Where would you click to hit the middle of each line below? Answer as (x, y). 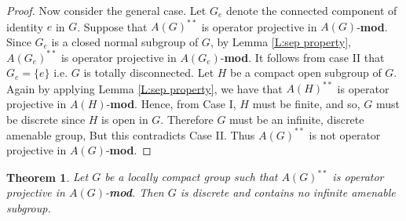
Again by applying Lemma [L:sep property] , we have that (144, 88)
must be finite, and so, (306, 104)
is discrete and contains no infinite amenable (288, 192)
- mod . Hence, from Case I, (171, 104)
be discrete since (46, 119)
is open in (125, 119)
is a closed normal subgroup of (125, 41)
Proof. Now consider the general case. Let (106, 10)
